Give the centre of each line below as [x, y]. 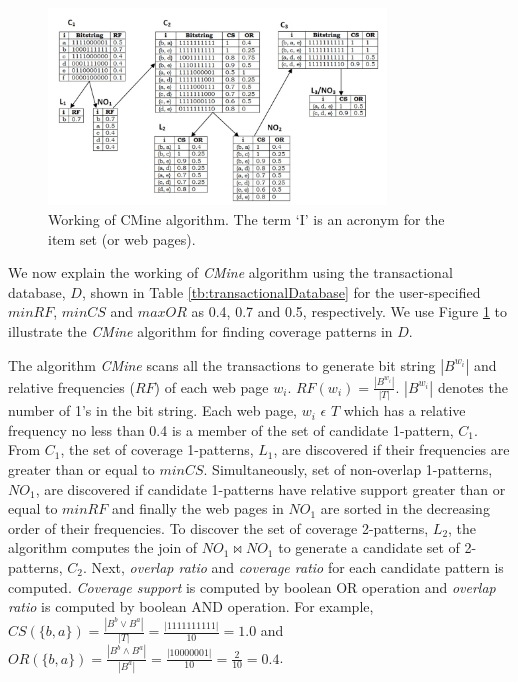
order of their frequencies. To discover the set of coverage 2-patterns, [218, 527]
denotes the [472, 386]
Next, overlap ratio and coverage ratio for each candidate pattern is [297, 566]
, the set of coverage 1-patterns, [157, 449]
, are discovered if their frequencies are [391, 449]
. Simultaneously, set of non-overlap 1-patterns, [348, 468]
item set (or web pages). [122, 238]
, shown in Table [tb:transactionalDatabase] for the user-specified [281, 291]
